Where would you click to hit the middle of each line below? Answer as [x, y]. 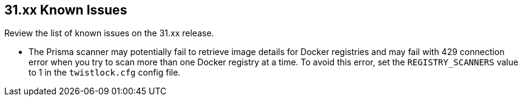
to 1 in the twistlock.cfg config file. [105, 73]
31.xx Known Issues [66, 10]
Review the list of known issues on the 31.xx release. [109, 33]
